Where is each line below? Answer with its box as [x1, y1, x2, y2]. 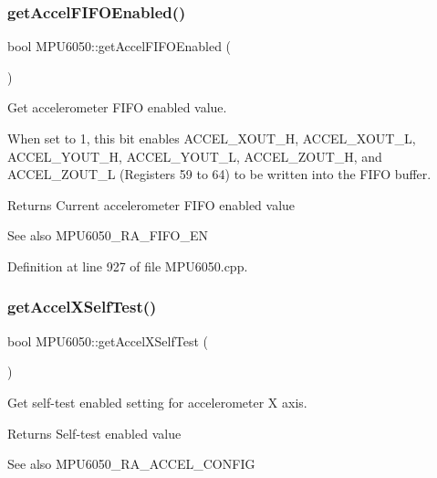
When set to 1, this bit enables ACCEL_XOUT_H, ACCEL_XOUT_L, [7, 129, 416, 147]
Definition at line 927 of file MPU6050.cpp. [7, 256, 248, 275]
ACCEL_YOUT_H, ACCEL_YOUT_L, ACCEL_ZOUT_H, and [7, 146, 382, 165]
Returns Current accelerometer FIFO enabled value [7, 195, 296, 214]
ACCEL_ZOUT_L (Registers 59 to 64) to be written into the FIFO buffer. [7, 165, 432, 184]
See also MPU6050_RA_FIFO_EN [7, 226, 209, 245]
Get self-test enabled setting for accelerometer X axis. [7, 392, 307, 411]
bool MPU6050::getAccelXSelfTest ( [7, 331, 208, 350]
